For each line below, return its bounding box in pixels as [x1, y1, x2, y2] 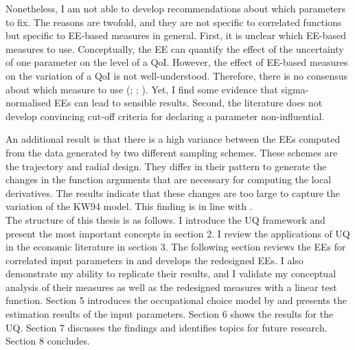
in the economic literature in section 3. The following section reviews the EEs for [5, 240, 346, 254]
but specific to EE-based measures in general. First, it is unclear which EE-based [5, 28, 346, 43]
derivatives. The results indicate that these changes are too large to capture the [5, 185, 341, 200]
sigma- [281, 82, 309, 96]
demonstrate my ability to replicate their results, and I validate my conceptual [5, 266, 336, 281]
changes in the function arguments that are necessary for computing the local [5, 172, 332, 187]
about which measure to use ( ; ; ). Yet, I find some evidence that [5, 82, 278, 96]
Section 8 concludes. [5, 334, 90, 348]
